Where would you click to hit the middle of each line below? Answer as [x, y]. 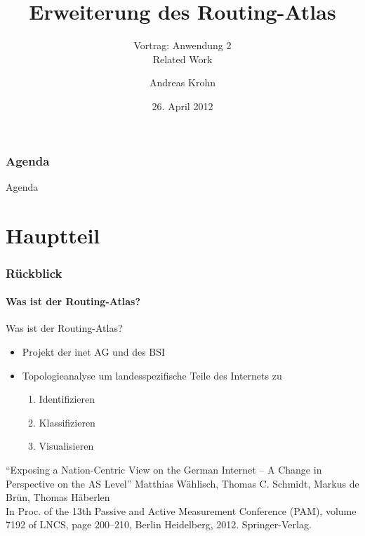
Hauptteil [53, 235]
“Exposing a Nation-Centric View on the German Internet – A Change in [164, 469]
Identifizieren [67, 399]
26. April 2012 [182, 106]
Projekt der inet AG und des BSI [94, 351]
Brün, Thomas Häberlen [58, 497]
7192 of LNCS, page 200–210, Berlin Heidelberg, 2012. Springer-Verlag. [159, 524]
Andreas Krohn [182, 82]
